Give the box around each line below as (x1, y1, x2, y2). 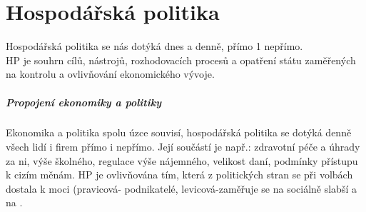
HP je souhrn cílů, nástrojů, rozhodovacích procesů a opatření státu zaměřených (6, 52, 356, 67)
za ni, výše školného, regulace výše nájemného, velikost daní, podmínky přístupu (6, 153, 358, 168)
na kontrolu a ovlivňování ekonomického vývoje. (6, 66, 215, 81)
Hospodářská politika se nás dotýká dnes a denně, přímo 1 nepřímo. (6, 39, 303, 54)
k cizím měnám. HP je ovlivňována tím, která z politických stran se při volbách (6, 167, 353, 182)
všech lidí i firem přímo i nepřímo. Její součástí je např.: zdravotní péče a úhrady (6, 139, 360, 154)
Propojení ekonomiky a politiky (6, 94, 162, 109)
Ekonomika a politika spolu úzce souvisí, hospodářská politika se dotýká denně (6, 125, 352, 140)
